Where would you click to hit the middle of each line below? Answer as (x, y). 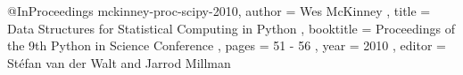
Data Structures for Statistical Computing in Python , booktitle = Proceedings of (231, 28)
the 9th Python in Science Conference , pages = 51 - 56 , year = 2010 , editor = (227, 45)
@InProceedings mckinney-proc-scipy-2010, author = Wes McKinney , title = (219, 11)
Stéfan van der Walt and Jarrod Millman (119, 62)
